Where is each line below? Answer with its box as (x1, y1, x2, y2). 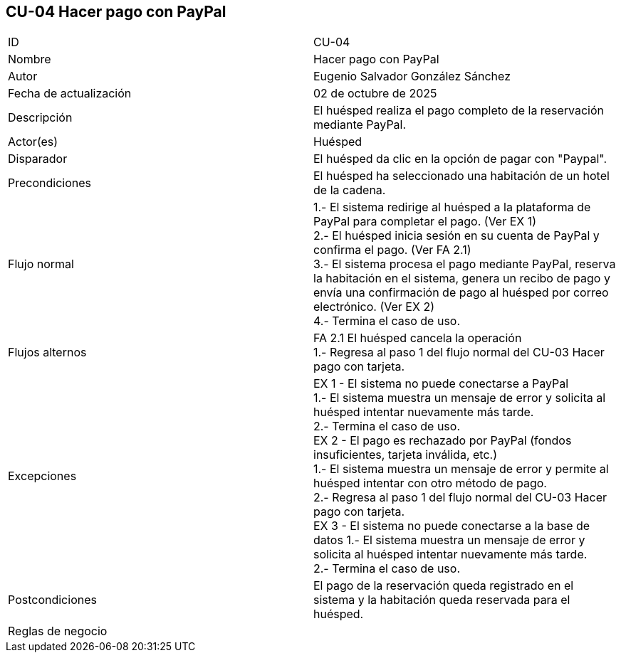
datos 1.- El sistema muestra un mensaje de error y (313, 533, 585, 548)
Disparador (8, 152, 68, 166)
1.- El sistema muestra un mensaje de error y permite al (313, 462, 609, 477)
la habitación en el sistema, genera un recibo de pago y (313, 271, 610, 286)
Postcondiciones (8, 593, 97, 607)
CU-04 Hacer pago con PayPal (6, 3, 226, 21)
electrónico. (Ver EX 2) (313, 299, 434, 314)
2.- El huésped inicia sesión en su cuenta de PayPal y (313, 228, 600, 243)
